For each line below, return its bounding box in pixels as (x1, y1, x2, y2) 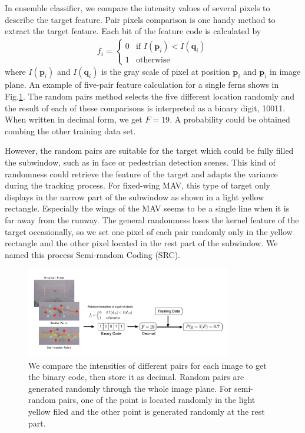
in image (270, 65, 301, 78)
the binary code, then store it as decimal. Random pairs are (28, 371, 244, 383)
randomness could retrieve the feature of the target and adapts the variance (5, 167, 278, 180)
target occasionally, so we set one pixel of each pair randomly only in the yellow (5, 225, 293, 237)
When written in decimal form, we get (5, 113, 142, 125)
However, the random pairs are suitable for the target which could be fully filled (5, 144, 294, 157)
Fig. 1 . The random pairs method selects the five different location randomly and (5, 90, 295, 102)
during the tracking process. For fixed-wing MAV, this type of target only (5, 179, 270, 191)
